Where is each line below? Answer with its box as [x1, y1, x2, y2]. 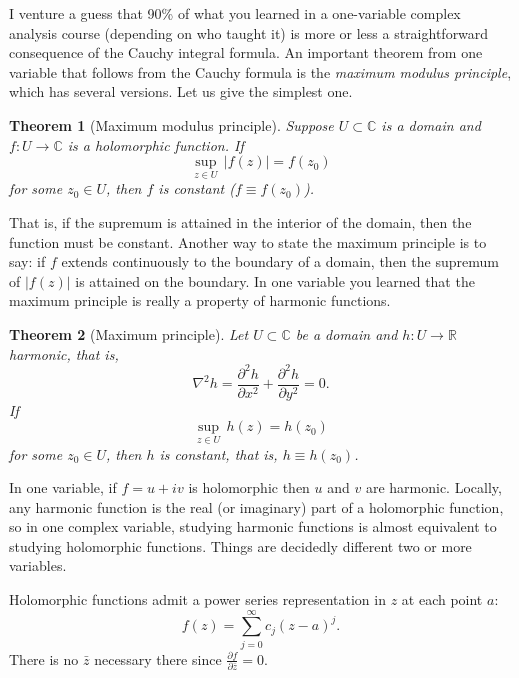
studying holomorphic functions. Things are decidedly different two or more [9, 535, 472, 556]
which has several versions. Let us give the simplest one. [9, 81, 353, 102]
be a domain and [295, 323, 398, 344]
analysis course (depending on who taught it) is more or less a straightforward [9, 22, 489, 43]
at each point [401, 589, 483, 610]
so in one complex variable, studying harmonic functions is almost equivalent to [9, 516, 497, 537]
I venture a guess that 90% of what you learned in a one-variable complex [9, 3, 461, 23]
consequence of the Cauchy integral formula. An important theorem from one [9, 42, 483, 63]
